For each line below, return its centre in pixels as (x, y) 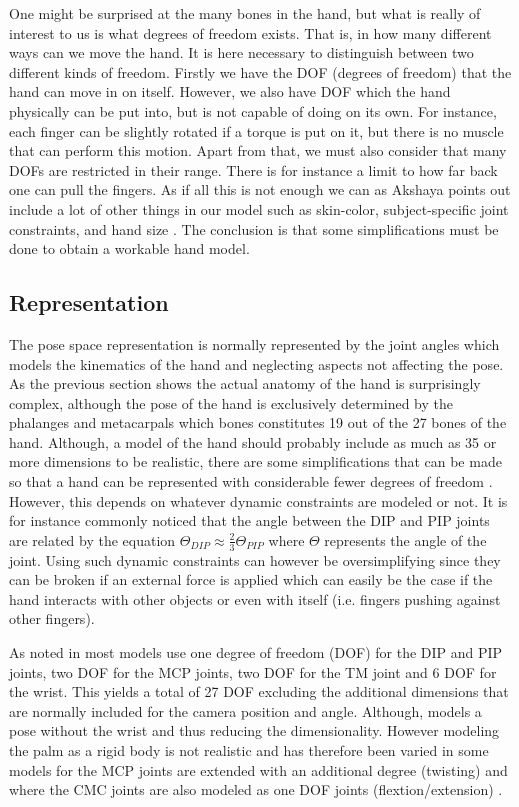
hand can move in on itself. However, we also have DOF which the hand (230, 91)
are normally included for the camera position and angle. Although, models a (245, 710)
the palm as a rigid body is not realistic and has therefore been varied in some (249, 750)
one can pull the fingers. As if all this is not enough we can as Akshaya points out (260, 189)
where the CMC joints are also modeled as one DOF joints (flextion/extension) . (256, 789)
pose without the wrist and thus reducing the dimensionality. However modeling (254, 730)
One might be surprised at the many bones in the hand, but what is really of (245, 13)
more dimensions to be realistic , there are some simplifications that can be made (255, 461)
